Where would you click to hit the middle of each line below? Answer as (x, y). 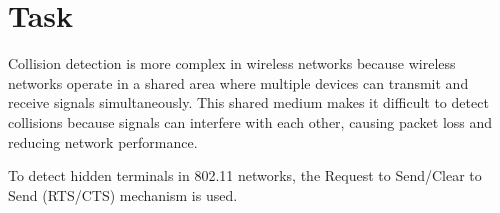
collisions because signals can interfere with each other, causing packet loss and (250, 121)
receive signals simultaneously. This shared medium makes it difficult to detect (248, 102)
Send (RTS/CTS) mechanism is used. (123, 194)
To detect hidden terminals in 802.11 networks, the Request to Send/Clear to (245, 175)
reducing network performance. (103, 141)
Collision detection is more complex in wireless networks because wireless (232, 63)
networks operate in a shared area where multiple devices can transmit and (238, 82)
